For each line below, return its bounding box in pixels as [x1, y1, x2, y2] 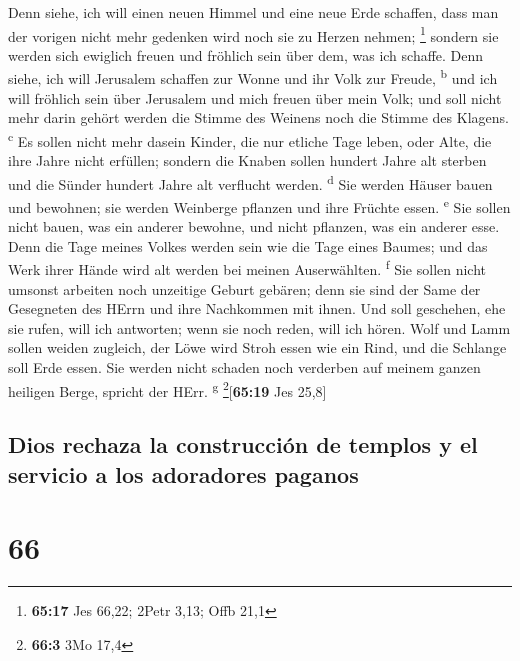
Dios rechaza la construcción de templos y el [8, 429, 478, 460]
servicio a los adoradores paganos [8, 458, 359, 489]
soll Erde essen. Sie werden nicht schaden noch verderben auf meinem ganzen [8, 357, 481, 378]
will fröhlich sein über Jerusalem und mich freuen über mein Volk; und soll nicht [8, 87, 502, 108]
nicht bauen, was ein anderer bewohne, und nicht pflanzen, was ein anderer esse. [8, 216, 500, 237]
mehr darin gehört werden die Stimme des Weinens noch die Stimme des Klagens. [8, 107, 509, 128]
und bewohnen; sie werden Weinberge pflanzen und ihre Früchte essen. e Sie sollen [8, 193, 511, 217]
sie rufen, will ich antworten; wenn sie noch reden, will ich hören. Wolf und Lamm [8, 317, 511, 338]
